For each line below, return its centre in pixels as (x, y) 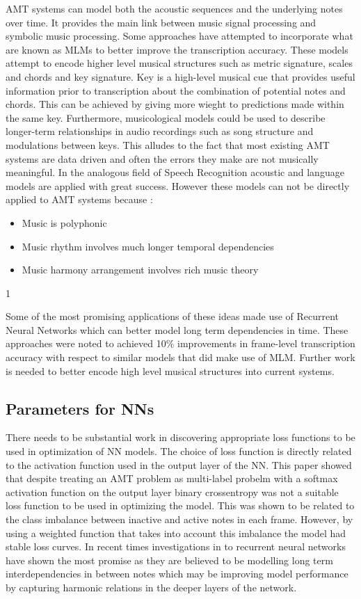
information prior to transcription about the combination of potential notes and (176, 90)
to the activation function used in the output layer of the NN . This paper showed (179, 464)
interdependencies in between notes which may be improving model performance (177, 574)
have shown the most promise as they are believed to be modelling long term (169, 560)
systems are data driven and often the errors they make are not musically (162, 158)
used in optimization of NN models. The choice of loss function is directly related (179, 451)
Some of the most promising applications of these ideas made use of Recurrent (173, 316)
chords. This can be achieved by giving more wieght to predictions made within (175, 104)
